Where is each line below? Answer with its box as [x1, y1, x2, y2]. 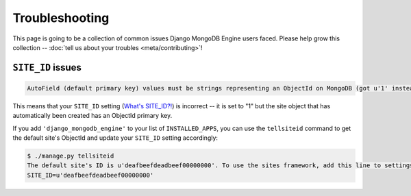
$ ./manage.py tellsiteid [27, 152, 114, 160]
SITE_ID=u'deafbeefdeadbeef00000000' [27, 171, 154, 179]
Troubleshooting [12, 10, 110, 25]
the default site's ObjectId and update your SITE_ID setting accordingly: [12, 134, 219, 142]
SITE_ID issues [12, 62, 82, 73]
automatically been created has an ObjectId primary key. [12, 112, 173, 120]
